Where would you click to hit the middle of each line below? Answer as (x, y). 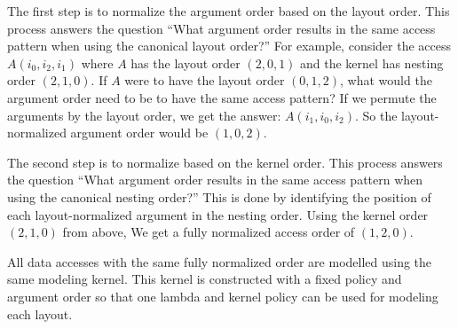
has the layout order (186, 63)
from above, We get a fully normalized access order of (209, 232)
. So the (376, 115)
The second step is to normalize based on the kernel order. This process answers (225, 162)
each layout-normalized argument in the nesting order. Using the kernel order (218, 214)
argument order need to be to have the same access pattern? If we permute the (222, 97)
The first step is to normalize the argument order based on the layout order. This (229, 11)
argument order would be (139, 133)
